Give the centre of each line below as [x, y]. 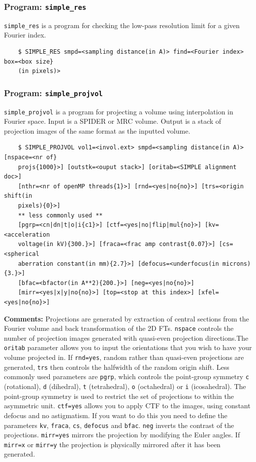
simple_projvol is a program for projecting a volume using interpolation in [119, 111]
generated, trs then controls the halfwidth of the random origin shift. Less [117, 367]
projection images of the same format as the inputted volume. [97, 130]
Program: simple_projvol [53, 92]
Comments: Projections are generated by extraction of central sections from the [127, 318]
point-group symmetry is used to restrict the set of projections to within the [119, 396]
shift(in [18, 196]
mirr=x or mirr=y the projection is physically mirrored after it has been [112, 444]
